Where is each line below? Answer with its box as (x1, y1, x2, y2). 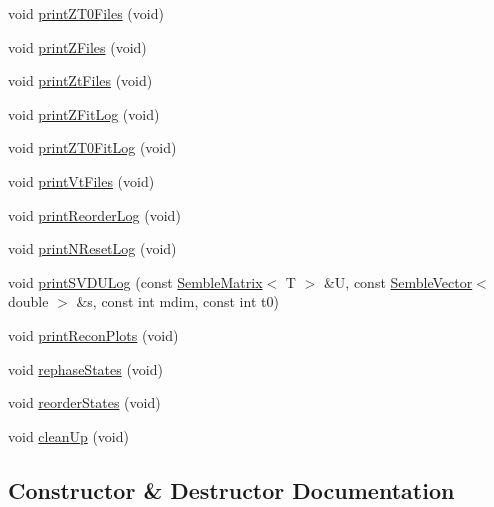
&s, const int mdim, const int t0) (76, 291, 279, 312)
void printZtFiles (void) (8, 70, 153, 91)
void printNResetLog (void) (8, 238, 177, 259)
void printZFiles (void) (8, 36, 147, 57)
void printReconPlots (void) (8, 324, 179, 345)
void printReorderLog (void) (8, 204, 181, 225)
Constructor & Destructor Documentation (8, 474, 455, 505)
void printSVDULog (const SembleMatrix (8, 271, 263, 292)
